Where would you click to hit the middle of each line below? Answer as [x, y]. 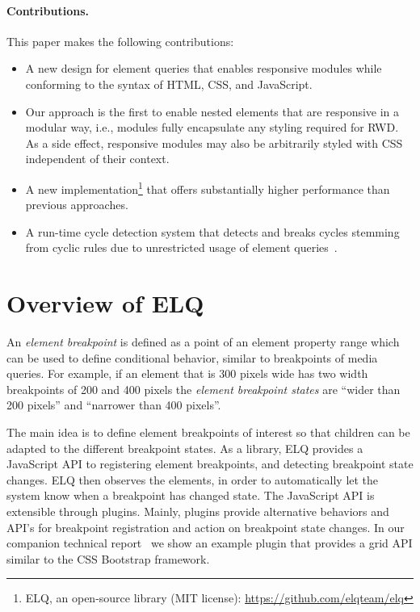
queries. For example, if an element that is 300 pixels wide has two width [187, 373]
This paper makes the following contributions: [120, 41]
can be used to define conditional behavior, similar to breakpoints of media [192, 357]
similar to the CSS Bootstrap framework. [108, 558]
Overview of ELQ [105, 303]
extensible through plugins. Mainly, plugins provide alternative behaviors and [198, 511]
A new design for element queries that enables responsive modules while [204, 68]
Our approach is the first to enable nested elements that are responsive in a [212, 111]
